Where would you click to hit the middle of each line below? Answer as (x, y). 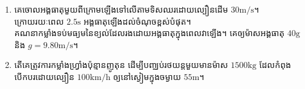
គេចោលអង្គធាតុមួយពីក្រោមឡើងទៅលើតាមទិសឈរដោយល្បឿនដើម (121, 9)
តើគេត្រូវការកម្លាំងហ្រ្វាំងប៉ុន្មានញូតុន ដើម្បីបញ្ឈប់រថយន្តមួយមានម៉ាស (121, 65)
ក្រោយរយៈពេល (39, 21)
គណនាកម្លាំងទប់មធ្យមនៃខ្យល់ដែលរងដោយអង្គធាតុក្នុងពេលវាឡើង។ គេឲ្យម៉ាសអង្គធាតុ (149, 33)
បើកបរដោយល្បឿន (44, 76)
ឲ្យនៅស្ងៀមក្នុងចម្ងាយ (147, 76)
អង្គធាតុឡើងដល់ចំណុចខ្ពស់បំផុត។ (137, 21)
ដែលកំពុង (275, 65)
